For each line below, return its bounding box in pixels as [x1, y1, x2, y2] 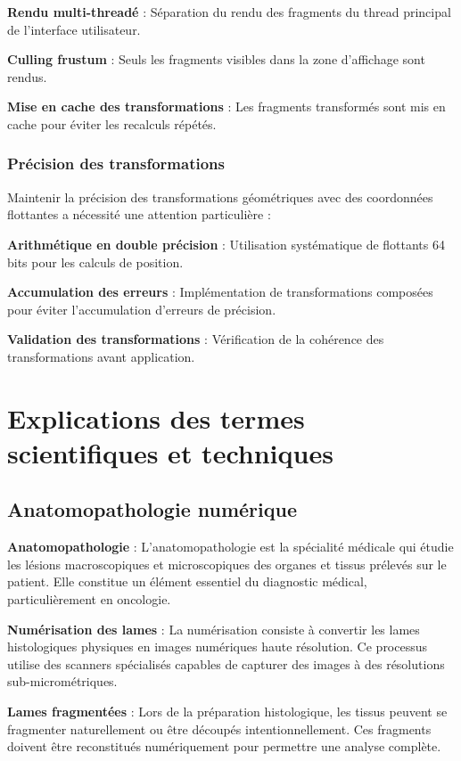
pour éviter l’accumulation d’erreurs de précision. [7, 299, 276, 318]
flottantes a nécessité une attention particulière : [7, 205, 271, 224]
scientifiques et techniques [7, 434, 333, 471]
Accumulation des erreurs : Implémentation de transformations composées [7, 282, 433, 301]
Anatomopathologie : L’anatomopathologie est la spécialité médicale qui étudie [7, 537, 454, 556]
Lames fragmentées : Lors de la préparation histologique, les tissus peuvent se [7, 702, 448, 721]
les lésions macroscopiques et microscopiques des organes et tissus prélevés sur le [7, 554, 447, 573]
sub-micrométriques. [7, 672, 118, 691]
